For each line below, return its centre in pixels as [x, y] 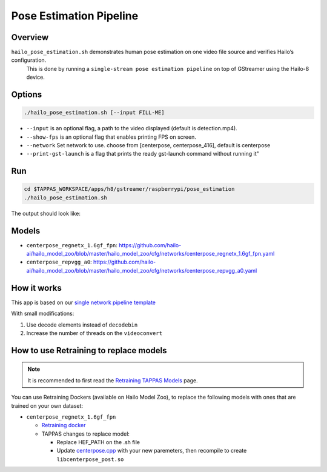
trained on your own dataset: [47, 405]
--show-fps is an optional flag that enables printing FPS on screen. [111, 137]
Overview [30, 37]
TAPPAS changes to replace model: [86, 434]
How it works [36, 288]
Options [27, 95]
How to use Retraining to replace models [89, 351]
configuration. [29, 60]
